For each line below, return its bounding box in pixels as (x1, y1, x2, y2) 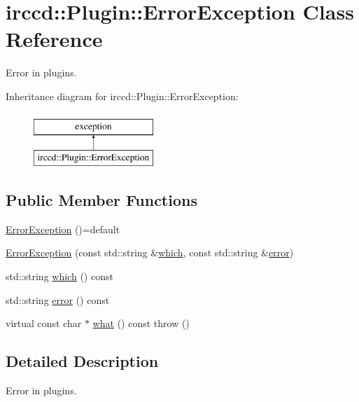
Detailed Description (6, 350, 159, 372)
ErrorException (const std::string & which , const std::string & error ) (6, 245, 294, 260)
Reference (6, 25, 103, 53)
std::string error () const (6, 292, 110, 307)
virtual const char (6, 316, 82, 331)
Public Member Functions (6, 189, 197, 211)
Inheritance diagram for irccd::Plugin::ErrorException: (6, 88, 239, 103)
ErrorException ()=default (6, 221, 120, 236)
